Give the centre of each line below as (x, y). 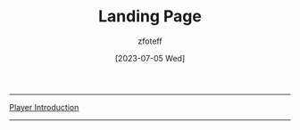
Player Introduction (44, 107)
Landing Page (150, 16)
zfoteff (150, 41)
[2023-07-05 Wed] (150, 58)
